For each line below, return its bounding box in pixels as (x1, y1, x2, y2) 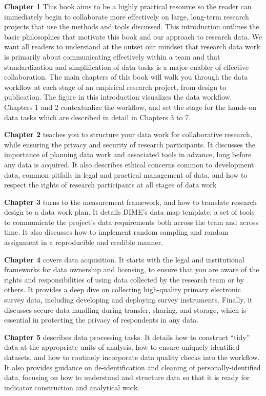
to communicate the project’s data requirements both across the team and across (4, 216, 259, 227)
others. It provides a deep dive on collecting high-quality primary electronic (4, 284, 241, 295)
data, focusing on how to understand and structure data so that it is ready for (4, 372, 250, 383)
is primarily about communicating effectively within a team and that (4, 51, 220, 62)
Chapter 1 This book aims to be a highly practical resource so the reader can (4, 1, 252, 11)
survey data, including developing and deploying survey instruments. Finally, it (4, 294, 253, 305)
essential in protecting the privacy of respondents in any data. (4, 314, 199, 325)
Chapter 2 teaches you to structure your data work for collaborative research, (4, 129, 252, 140)
